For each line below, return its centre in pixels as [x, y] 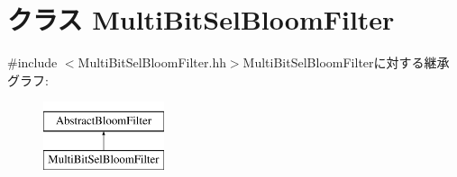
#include [32, 62]
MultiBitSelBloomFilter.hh [152, 62]
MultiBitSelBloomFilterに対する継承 [346, 62]
